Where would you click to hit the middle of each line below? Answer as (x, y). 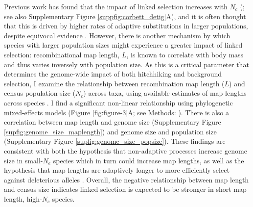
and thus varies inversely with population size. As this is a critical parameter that (126, 64)
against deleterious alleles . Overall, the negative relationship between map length (126, 179)
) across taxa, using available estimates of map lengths (165, 93)
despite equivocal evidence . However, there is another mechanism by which (117, 35)
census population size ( (40, 93)
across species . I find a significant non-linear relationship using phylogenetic (118, 102)
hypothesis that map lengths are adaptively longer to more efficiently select (117, 170)
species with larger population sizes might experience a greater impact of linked (123, 45)
